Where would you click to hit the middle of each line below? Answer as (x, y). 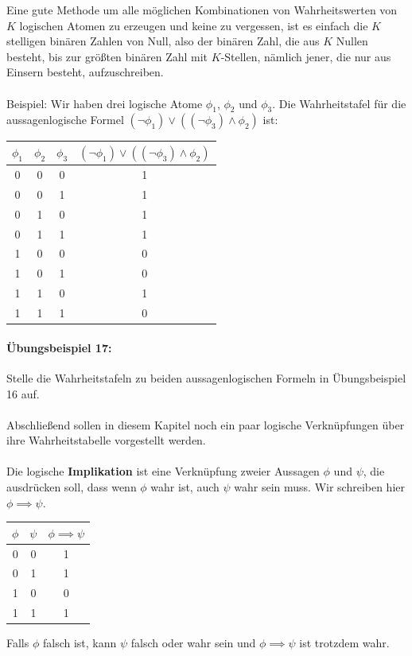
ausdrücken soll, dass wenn (72, 487)
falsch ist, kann (80, 643)
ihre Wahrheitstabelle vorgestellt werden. (106, 440)
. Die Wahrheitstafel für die (339, 103)
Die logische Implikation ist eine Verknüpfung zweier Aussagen (163, 471)
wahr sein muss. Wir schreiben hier (320, 487)
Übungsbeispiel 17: (59, 347)
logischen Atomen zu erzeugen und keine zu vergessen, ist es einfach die (194, 25)
